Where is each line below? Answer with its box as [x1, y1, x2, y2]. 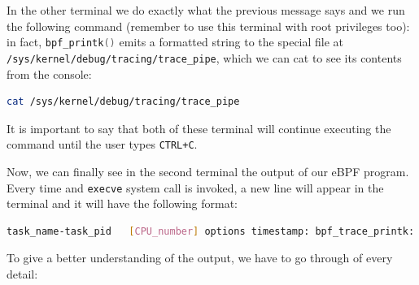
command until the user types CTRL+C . [7, 136, 198, 153]
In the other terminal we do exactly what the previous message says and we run [7, 2, 405, 18]
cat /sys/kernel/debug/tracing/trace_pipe [7, 96, 240, 108]
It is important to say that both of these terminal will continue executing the [7, 119, 391, 136]
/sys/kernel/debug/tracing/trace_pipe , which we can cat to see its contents [7, 49, 402, 66]
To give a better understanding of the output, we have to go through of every [7, 249, 393, 266]
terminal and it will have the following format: [7, 195, 238, 212]
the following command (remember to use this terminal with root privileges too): [7, 17, 410, 34]
